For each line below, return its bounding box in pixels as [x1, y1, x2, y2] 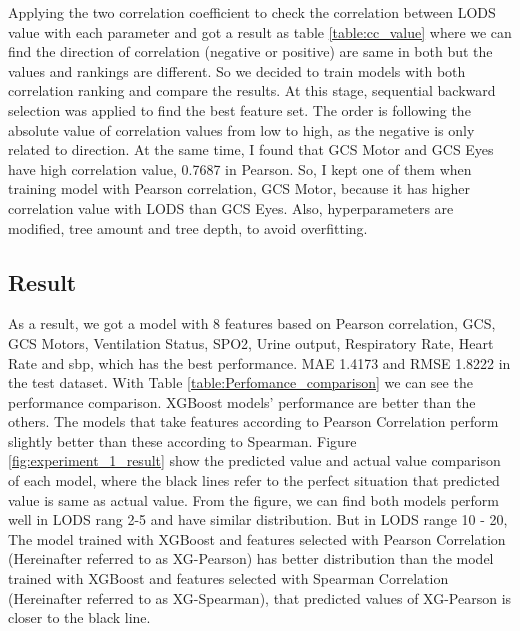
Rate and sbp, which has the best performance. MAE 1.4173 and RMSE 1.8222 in [8, 352, 511, 373]
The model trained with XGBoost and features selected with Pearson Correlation [8, 528, 506, 549]
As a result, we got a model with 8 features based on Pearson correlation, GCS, [8, 313, 496, 334]
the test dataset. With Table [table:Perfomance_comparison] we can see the [8, 372, 473, 393]
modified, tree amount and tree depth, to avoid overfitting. [8, 217, 368, 238]
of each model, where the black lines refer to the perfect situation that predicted [8, 470, 500, 491]
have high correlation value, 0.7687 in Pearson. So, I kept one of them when [8, 158, 472, 179]
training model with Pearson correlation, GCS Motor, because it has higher [8, 178, 471, 199]
